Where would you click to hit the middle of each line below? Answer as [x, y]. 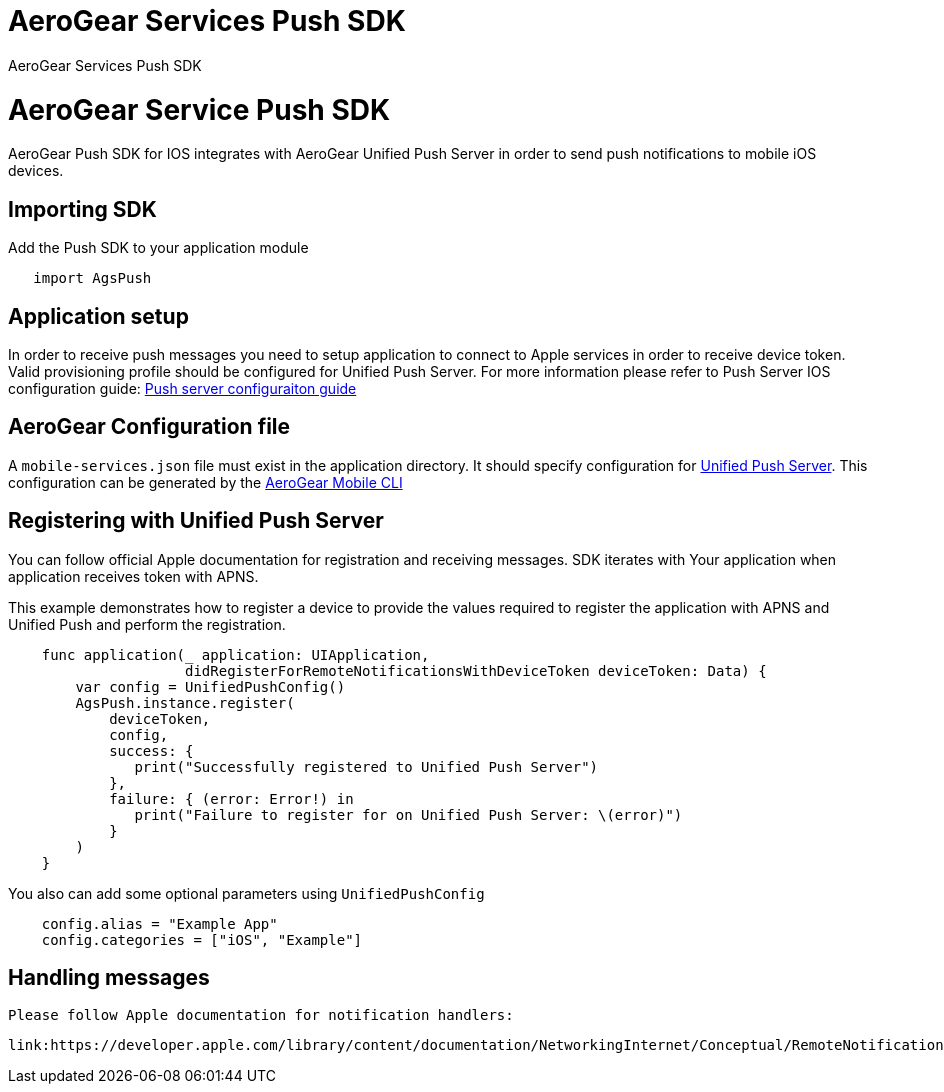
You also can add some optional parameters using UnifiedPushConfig [246, 893]
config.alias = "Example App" [159, 923]
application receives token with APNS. [133, 576]
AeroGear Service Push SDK [199, 109]
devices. [36, 171]
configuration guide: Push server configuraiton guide [182, 388]
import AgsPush [92, 278]
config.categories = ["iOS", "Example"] [202, 939]
